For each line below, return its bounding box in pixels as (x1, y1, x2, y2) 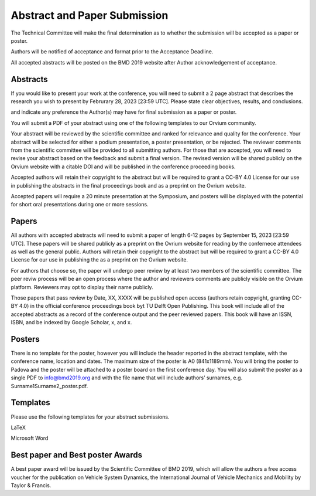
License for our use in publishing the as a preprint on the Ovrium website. (11, 256, 188, 263)
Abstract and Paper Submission (11, 9, 169, 22)
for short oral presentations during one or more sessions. (11, 201, 149, 208)
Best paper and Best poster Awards (11, 450, 143, 460)
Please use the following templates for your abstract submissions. (11, 413, 170, 420)
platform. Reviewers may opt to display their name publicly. (11, 283, 153, 290)
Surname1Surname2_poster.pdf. (11, 382, 88, 389)
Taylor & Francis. (11, 481, 51, 489)
